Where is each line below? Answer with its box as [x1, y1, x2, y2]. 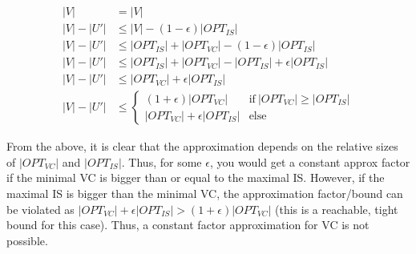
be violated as [6, 200, 75, 217]
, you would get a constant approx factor [209, 153, 410, 170]
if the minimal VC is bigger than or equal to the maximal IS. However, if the [6, 169, 385, 186]
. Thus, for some [121, 153, 202, 170]
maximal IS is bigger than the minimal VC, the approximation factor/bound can [6, 184, 403, 201]
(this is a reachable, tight [275, 200, 398, 217]
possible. [6, 232, 48, 248]
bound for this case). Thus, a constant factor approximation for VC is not [6, 216, 370, 233]
